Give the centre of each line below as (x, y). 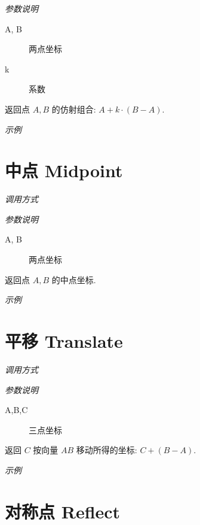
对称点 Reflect (63, 511)
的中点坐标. (74, 279)
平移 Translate (64, 341)
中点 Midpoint (64, 170)
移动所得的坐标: (107, 450)
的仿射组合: (74, 109)
